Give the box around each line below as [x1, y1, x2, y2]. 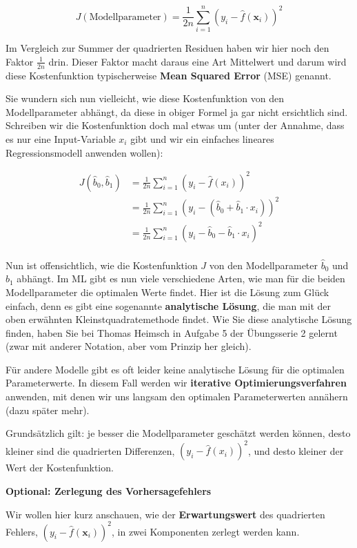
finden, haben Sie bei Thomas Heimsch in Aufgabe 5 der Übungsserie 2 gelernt [6, 325, 338, 340]
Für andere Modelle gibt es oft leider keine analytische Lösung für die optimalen [6, 362, 345, 376]
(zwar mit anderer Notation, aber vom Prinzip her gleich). [6, 339, 252, 353]
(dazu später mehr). [6, 402, 90, 417]
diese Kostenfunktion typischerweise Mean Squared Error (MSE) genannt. [6, 68, 331, 82]
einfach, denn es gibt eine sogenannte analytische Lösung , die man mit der [6, 298, 331, 313]
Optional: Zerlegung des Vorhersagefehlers [6, 483, 212, 498]
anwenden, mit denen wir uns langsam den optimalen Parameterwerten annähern [6, 389, 348, 404]
